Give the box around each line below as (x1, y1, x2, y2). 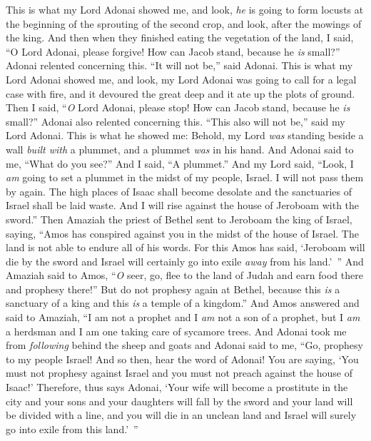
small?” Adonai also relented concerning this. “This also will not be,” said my (6, 113, 345, 128)
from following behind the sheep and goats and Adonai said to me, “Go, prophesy (6, 338, 363, 353)
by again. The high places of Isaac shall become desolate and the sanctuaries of (6, 183, 352, 198)
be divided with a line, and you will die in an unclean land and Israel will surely (6, 407, 357, 422)
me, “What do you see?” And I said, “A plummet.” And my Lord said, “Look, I (6, 156, 354, 171)
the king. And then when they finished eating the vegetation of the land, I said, (6, 30, 354, 45)
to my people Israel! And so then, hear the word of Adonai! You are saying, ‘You (6, 351, 359, 366)
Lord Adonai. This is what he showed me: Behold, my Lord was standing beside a (6, 128, 364, 143)
